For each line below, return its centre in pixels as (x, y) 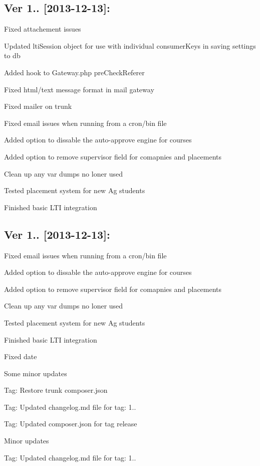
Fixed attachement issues (43, 29)
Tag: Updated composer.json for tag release (71, 424)
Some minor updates (36, 373)
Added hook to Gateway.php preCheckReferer (74, 72)
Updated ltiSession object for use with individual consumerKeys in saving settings (130, 45)
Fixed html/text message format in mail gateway (79, 89)
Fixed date (21, 356)
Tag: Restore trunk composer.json (56, 390)
